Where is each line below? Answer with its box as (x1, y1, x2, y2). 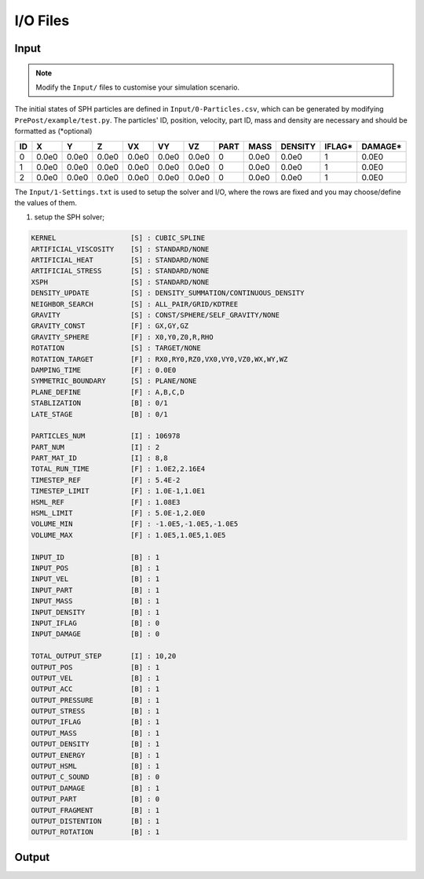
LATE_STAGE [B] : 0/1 (31, 410, 168, 418)
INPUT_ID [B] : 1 (31, 553, 160, 561)
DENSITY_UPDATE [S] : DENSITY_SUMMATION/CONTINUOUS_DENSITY (31, 289, 305, 298)
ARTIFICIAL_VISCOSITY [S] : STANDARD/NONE (31, 245, 210, 253)
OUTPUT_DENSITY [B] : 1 (31, 740, 160, 748)
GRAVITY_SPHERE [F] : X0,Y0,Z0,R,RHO (31, 333, 214, 341)
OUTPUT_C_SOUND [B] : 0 (31, 773, 160, 782)
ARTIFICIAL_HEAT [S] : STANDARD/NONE (31, 256, 210, 265)
